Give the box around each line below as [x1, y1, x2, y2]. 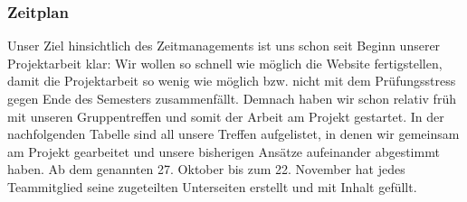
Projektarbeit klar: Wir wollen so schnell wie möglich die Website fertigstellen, [7, 53, 443, 72]
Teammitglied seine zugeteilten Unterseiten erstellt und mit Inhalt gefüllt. [7, 177, 417, 196]
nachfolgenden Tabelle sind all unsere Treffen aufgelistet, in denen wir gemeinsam [7, 124, 460, 143]
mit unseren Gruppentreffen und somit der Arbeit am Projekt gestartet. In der [7, 106, 444, 125]
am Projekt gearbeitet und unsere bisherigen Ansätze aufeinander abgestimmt [7, 142, 440, 161]
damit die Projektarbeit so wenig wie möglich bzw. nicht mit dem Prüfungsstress [7, 71, 456, 90]
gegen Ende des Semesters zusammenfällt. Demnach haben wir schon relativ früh [7, 89, 456, 107]
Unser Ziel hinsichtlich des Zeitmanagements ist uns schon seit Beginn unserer [7, 36, 441, 55]
